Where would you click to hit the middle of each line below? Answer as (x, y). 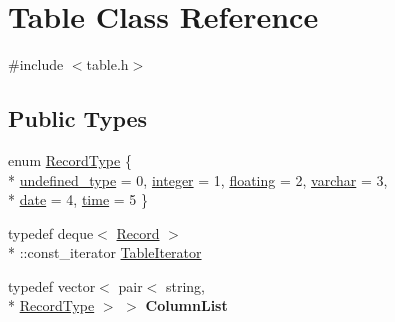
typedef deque (51, 232)
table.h (107, 64)
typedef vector (52, 285)
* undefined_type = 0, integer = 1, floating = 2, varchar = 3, (198, 179)
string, (185, 285)
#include (36, 64)
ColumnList (186, 305)
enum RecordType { (70, 159)
